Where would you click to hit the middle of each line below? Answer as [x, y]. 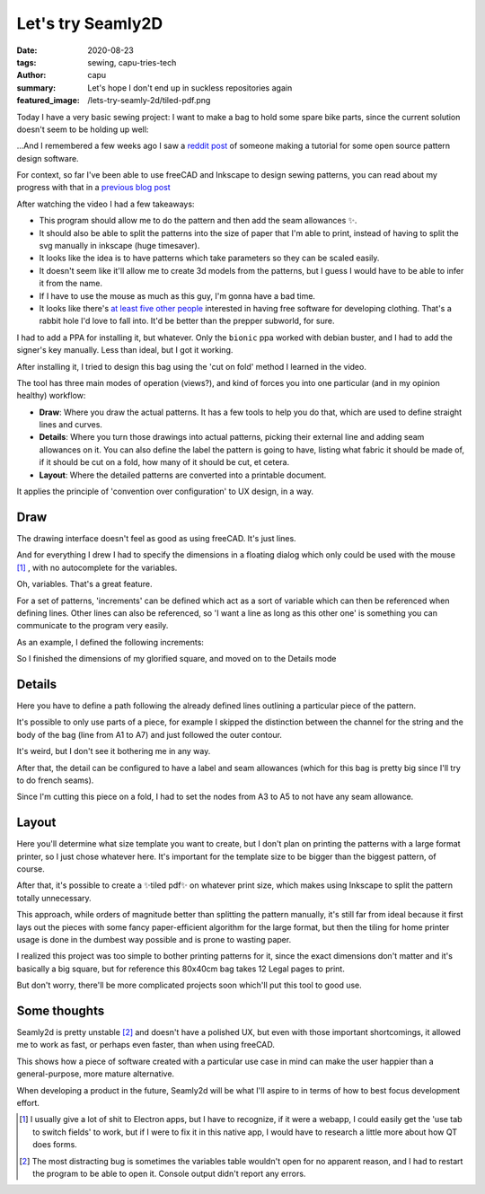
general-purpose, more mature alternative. [96, 1074]
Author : [31, 75]
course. [31, 869]
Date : [27, 50]
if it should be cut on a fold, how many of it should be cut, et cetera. [164, 462]
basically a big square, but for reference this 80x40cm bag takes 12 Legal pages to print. [181, 969]
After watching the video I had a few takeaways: [106, 204]
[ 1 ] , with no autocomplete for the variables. [97, 567]
